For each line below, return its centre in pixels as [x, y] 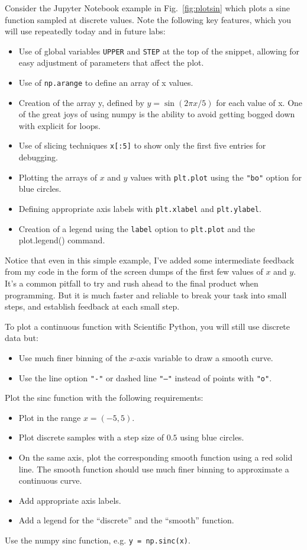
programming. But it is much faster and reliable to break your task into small [146, 295]
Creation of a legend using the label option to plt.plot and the [137, 228]
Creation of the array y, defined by [81, 102]
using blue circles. [212, 437]
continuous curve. [50, 480]
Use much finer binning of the [72, 358]
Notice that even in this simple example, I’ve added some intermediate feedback [150, 260]
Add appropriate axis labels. [70, 500]
